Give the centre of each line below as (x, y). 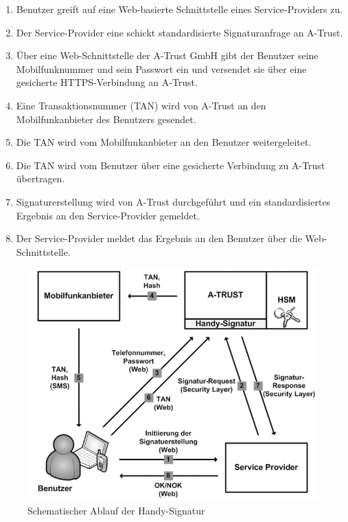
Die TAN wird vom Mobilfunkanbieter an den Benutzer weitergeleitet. (164, 142)
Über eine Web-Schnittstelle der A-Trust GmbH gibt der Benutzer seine (167, 55)
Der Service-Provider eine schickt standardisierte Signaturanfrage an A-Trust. (179, 32)
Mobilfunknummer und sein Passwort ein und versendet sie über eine (161, 68)
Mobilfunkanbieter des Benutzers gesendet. (106, 119)
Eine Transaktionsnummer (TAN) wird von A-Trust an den (141, 105)
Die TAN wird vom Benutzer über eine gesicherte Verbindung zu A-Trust (171, 165)
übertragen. (40, 178)
